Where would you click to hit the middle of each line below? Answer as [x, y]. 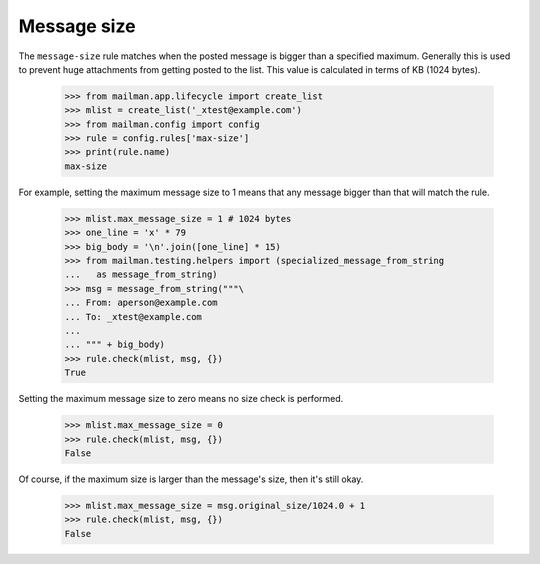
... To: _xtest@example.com [133, 316]
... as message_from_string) [141, 274]
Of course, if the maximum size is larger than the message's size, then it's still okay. [191, 479]
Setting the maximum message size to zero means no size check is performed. [181, 399]
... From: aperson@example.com [141, 303]
